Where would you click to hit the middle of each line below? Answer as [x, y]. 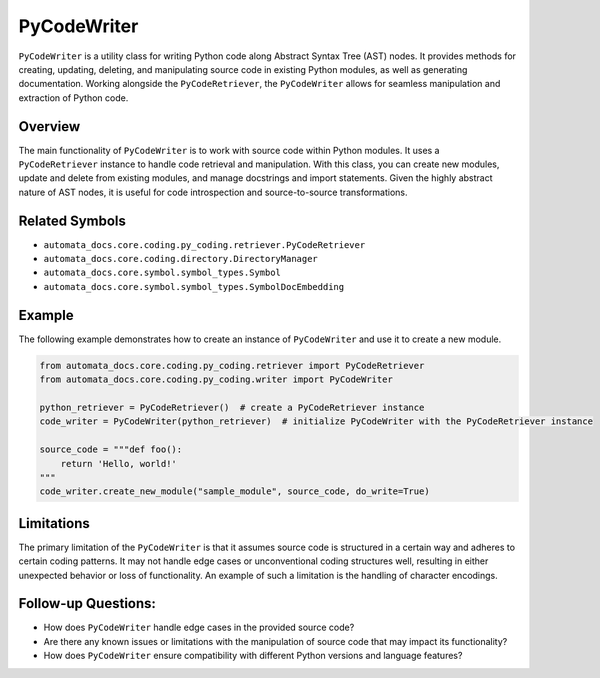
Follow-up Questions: [87, 603]
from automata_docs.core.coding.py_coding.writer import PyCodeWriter [216, 379]
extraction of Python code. [73, 97]
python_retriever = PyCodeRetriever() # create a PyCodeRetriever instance [232, 407]
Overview [49, 126]
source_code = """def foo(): [111, 449]
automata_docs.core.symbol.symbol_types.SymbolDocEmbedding [194, 286]
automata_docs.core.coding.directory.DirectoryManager [181, 259]
